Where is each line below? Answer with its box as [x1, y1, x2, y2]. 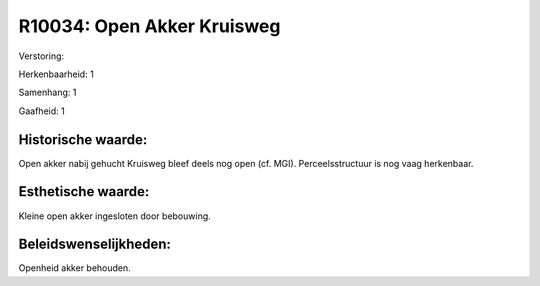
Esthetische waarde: [18, 183, 150, 200]
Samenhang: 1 [18, 86, 77, 99]
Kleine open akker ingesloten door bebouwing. [18, 210, 212, 222]
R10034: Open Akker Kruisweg [18, 15, 281, 37]
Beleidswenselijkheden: [18, 236, 172, 253]
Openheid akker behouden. [18, 262, 132, 274]
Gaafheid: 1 [18, 105, 65, 117]
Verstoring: [18, 50, 65, 62]
